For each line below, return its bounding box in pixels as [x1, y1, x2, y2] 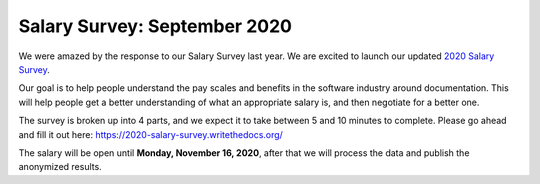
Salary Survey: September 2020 [18, 15, 292, 37]
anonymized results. [18, 161, 102, 173]
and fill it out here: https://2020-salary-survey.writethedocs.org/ [18, 128, 284, 140]
